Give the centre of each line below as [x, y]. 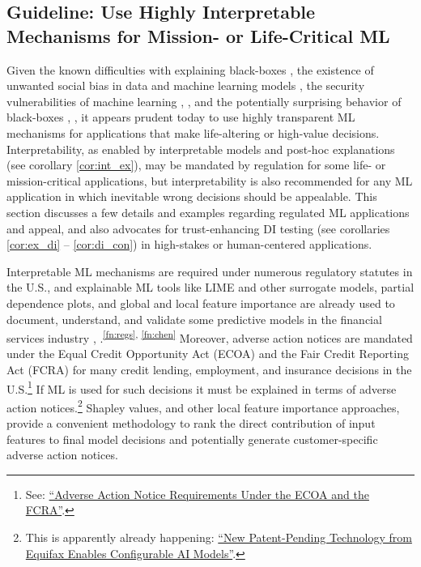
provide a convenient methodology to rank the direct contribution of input [191, 423]
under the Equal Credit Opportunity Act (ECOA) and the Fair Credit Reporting [208, 354]
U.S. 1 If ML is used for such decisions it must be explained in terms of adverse [202, 387]
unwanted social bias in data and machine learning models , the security [186, 85]
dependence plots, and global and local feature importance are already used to [201, 303]
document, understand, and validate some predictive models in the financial [194, 319]
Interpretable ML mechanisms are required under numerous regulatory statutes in [210, 271]
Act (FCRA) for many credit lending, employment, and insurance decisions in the [209, 369]
